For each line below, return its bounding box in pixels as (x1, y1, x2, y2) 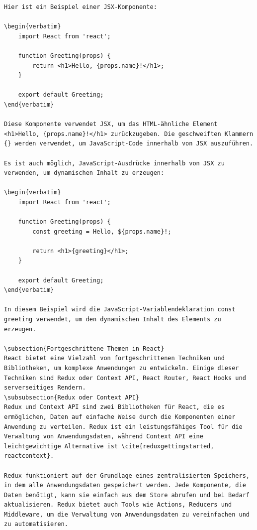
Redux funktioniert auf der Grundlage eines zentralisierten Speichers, (4, 472, 250, 479)
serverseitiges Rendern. (4, 384, 86, 392)
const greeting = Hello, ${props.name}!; (32, 228, 171, 235)
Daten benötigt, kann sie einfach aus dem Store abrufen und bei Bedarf (4, 491, 250, 499)
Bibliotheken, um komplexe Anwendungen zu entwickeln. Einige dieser (4, 364, 239, 372)
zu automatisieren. (4, 521, 68, 528)
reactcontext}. (4, 452, 54, 460)
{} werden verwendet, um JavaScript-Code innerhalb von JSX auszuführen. (4, 140, 254, 147)
